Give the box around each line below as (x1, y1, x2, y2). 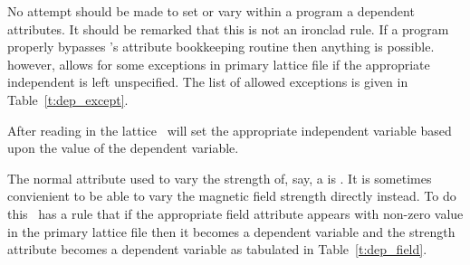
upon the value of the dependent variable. (7, 138, 239, 157)
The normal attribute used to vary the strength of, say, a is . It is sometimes (7, 168, 432, 187)
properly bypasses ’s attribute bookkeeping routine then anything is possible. (7, 37, 435, 56)
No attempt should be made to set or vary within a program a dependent (7, 2, 415, 20)
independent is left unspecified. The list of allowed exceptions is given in (7, 72, 408, 91)
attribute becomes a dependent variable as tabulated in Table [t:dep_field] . (7, 240, 427, 259)
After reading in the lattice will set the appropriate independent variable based (7, 120, 452, 139)
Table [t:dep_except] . (7, 90, 129, 109)
